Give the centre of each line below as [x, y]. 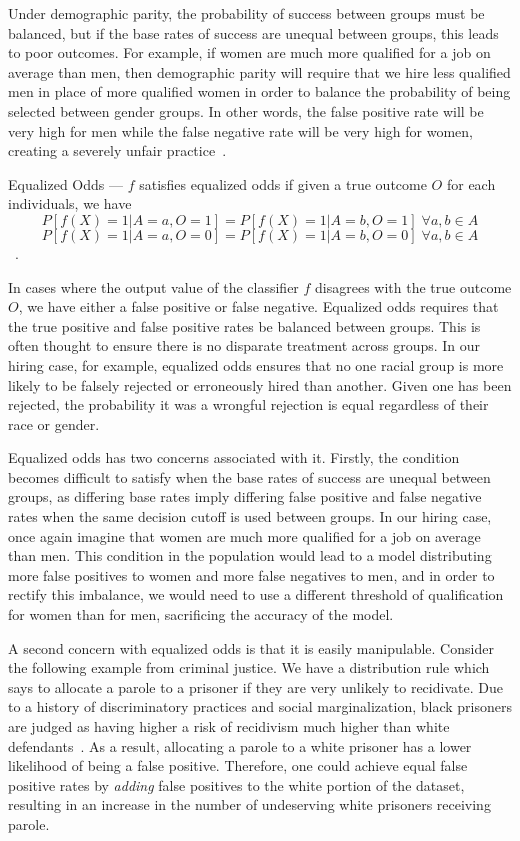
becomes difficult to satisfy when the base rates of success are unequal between [249, 476]
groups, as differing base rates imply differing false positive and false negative [245, 496]
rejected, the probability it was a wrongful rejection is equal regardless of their [248, 404]
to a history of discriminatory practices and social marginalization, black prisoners [260, 706]
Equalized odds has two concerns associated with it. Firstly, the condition [234, 457]
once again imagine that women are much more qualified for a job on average [244, 535]
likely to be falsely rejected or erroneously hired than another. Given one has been [260, 384]
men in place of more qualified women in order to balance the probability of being [259, 91]
